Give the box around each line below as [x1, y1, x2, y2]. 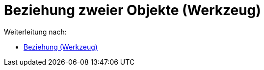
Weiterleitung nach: [4, 27, 67, 36]
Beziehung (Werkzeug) [24, 42, 98, 51]
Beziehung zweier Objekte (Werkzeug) [4, 2, 261, 18]
